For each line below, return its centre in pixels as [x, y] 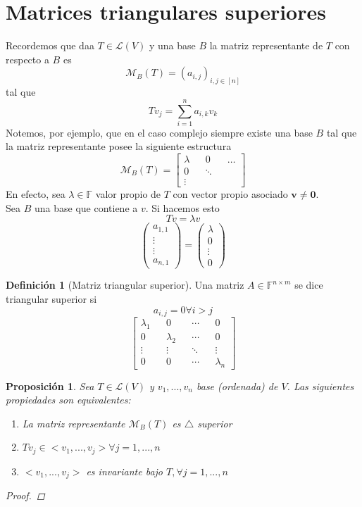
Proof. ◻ [25, 495]
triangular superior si [51, 299]
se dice [309, 285]
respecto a [27, 59]
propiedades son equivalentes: [68, 400]
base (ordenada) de [237, 386]
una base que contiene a [86, 207]
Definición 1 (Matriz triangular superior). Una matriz [125, 285]
